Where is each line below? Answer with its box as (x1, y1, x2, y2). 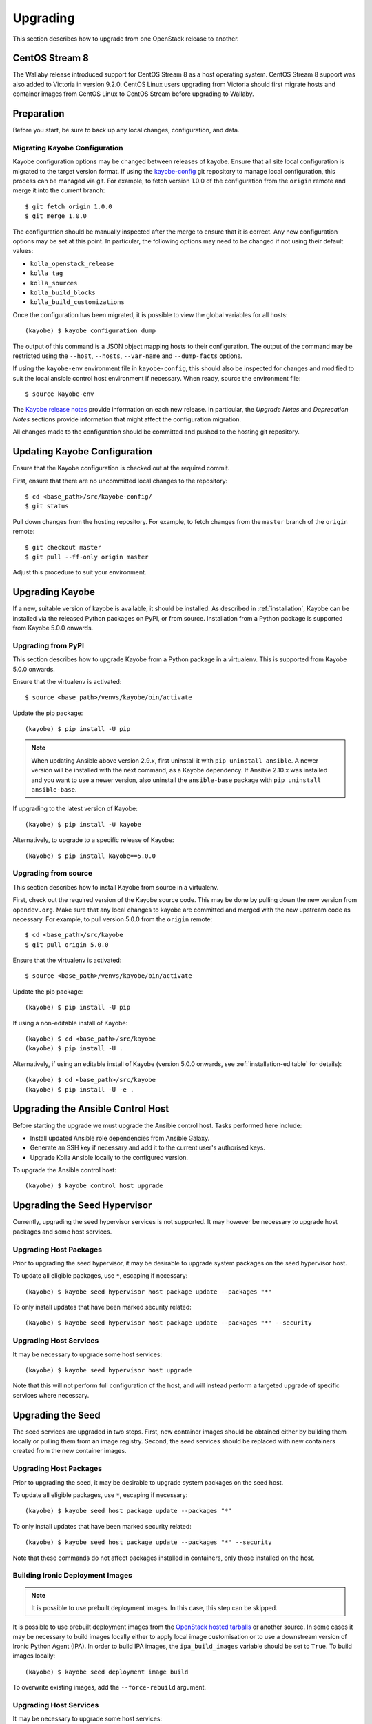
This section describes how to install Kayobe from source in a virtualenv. (12, 883, 219, 891)
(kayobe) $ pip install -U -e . (25, 1085, 134, 1093)
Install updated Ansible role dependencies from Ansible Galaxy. (30, 1134, 210, 1142)
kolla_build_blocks (30, 288, 96, 297)
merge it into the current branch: (12, 186, 105, 194)
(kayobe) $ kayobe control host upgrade (25, 1182, 163, 1190)
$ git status (25, 502, 69, 510)
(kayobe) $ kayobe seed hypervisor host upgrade (25, 1366, 192, 1374)
